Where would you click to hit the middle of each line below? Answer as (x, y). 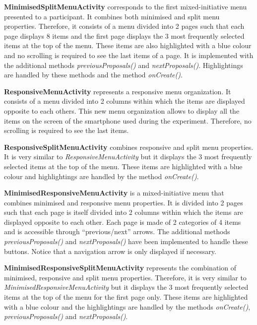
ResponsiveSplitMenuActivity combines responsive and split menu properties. (129, 147)
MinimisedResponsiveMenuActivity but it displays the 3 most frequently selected (126, 287)
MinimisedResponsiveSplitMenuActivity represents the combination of (120, 268)
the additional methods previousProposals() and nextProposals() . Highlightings (124, 65)
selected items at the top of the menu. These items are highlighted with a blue (123, 166)
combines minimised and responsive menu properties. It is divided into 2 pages (124, 202)
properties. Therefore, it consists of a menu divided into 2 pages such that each (124, 26)
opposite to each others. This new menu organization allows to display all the (122, 110)
